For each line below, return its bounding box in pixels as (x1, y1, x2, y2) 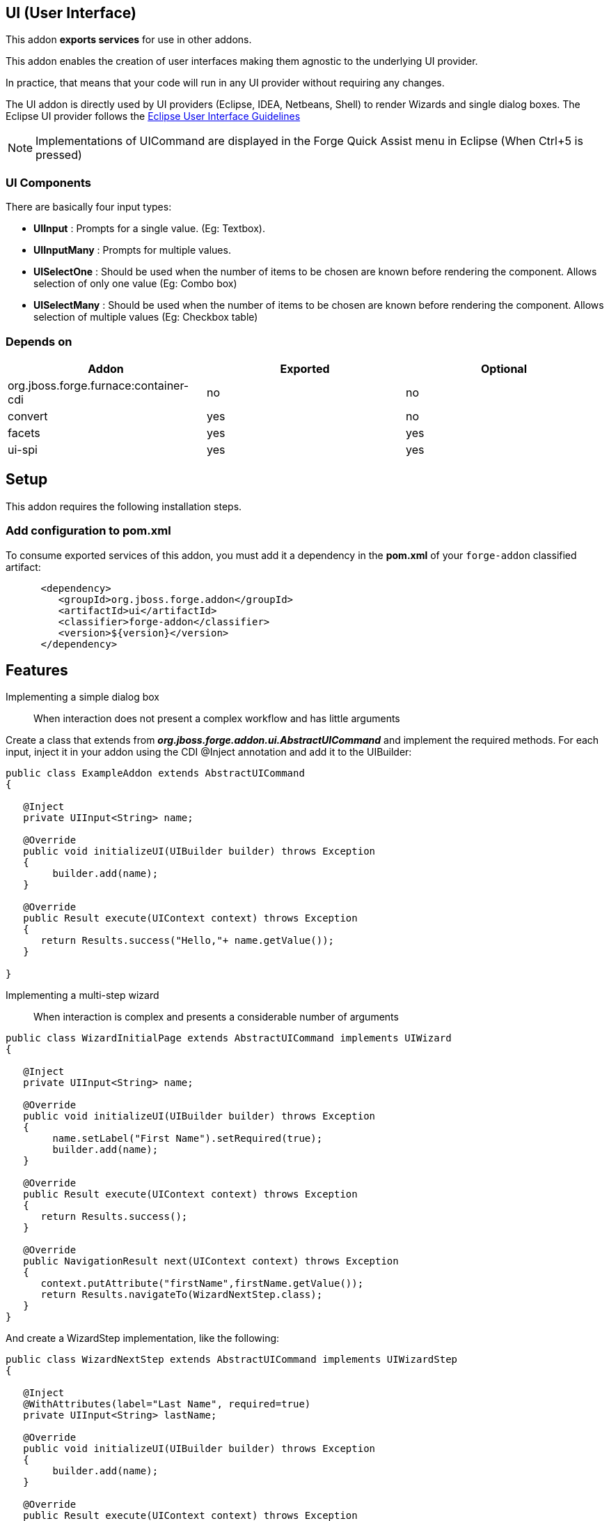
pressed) (35, 148, 82, 162)
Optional (480, 361, 527, 376)
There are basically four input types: (6, 201, 172, 213)
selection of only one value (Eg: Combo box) (33, 277, 237, 290)
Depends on (6, 334, 72, 349)
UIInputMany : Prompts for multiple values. (33, 244, 231, 257)
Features (6, 661, 68, 679)
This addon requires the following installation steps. (6, 500, 242, 512)
